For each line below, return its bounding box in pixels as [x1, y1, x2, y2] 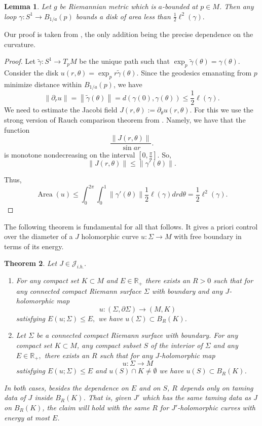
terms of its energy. [4, 241, 64, 251]
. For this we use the [190, 104, 253, 115]
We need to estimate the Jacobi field [4, 104, 118, 115]
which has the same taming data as [142, 392, 251, 403]
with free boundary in [174, 231, 242, 242]
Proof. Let [4, 56, 35, 66]
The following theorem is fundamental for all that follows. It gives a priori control [4, 221, 258, 231]
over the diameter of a [4, 231, 73, 242]
